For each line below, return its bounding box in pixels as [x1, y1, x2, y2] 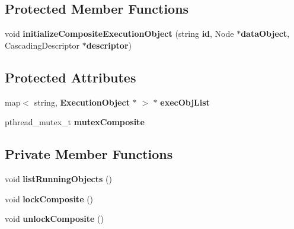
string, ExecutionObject [34, 96, 130, 108]
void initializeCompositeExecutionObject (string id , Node [5, 27, 234, 40]
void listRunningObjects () [5, 172, 112, 185]
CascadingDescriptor [5, 39, 80, 51]
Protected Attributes [5, 68, 136, 86]
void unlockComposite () [5, 212, 104, 225]
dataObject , [241, 27, 290, 40]
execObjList [160, 96, 210, 108]
